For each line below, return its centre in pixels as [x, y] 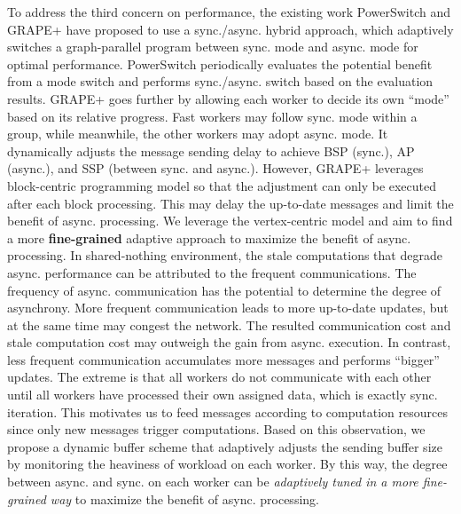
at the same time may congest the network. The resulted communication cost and [229, 324]
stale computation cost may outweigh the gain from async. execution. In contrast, [229, 342]
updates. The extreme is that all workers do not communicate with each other [219, 377]
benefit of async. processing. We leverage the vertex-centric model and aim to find [230, 221]
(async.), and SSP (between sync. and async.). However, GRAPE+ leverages [215, 168]
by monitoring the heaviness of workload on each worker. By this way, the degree [227, 464]
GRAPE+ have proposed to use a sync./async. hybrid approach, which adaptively [230, 29]
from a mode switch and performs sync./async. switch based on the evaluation [220, 81]
